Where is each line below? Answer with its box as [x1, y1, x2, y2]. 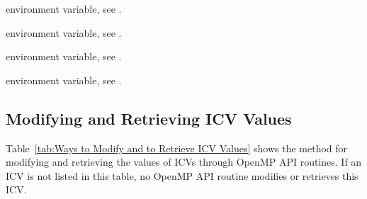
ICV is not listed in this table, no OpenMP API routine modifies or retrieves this [6, 168, 358, 183]
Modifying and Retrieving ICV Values [6, 107, 292, 129]
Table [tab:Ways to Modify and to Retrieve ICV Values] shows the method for [6, 140, 348, 155]
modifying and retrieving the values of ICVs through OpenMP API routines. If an [6, 154, 362, 169]
